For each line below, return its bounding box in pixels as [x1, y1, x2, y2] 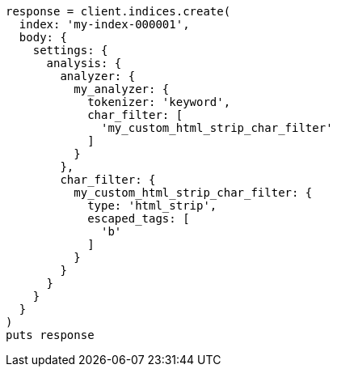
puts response [6, 328, 95, 341]
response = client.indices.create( [6, 5, 231, 18]
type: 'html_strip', [87, 199, 217, 212]
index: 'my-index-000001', [19, 18, 190, 31]
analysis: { [46, 57, 122, 70]
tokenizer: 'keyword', [87, 95, 231, 108]
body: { [19, 31, 67, 44]
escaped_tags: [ [87, 212, 190, 225]
